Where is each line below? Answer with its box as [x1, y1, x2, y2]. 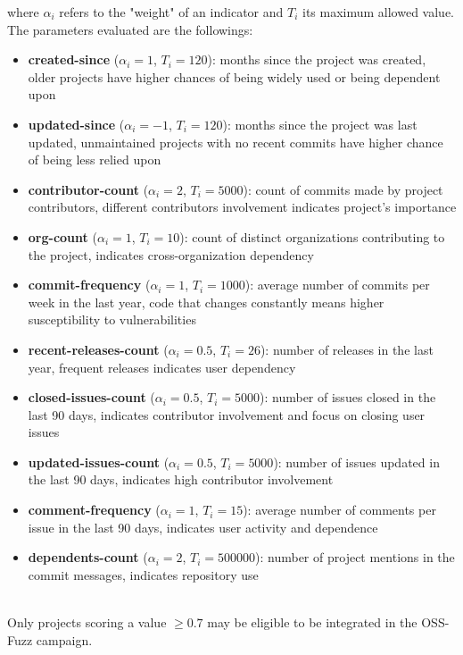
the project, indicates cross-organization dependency [28, 245, 314, 264]
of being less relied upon [28, 150, 161, 169]
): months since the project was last [222, 114, 418, 133]
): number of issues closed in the [260, 388, 436, 407]
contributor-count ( [28, 180, 149, 198]
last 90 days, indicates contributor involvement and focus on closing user [28, 405, 426, 424]
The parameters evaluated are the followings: [7, 20, 253, 38]
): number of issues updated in [273, 452, 440, 471]
